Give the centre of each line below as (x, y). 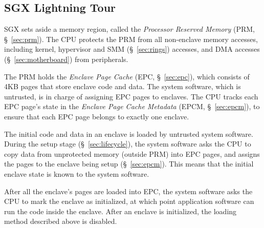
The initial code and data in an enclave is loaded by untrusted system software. (129, 133)
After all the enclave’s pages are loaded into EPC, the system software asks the (128, 191)
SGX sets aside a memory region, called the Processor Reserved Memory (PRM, (129, 29)
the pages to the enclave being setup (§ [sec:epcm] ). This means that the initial (129, 164)
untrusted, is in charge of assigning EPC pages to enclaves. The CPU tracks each (131, 96)
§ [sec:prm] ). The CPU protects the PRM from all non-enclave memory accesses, (131, 39)
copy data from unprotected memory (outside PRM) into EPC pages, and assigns (132, 153)
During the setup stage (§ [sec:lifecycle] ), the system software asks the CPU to (128, 144)
